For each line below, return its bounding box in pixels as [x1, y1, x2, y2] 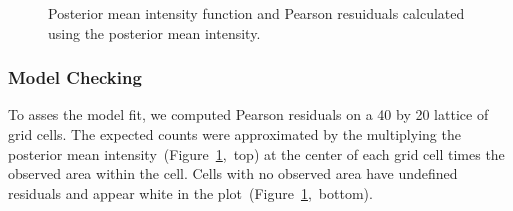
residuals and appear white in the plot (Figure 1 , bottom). [8, 182, 373, 203]
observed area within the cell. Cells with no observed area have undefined [8, 163, 458, 184]
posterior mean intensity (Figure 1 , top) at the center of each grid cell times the [8, 143, 505, 164]
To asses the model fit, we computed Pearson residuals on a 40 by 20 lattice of [8, 104, 489, 125]
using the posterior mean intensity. [48, 22, 261, 43]
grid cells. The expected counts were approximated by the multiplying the [8, 124, 461, 144]
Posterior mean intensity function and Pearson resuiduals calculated [48, 3, 465, 23]
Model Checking [8, 65, 142, 90]
